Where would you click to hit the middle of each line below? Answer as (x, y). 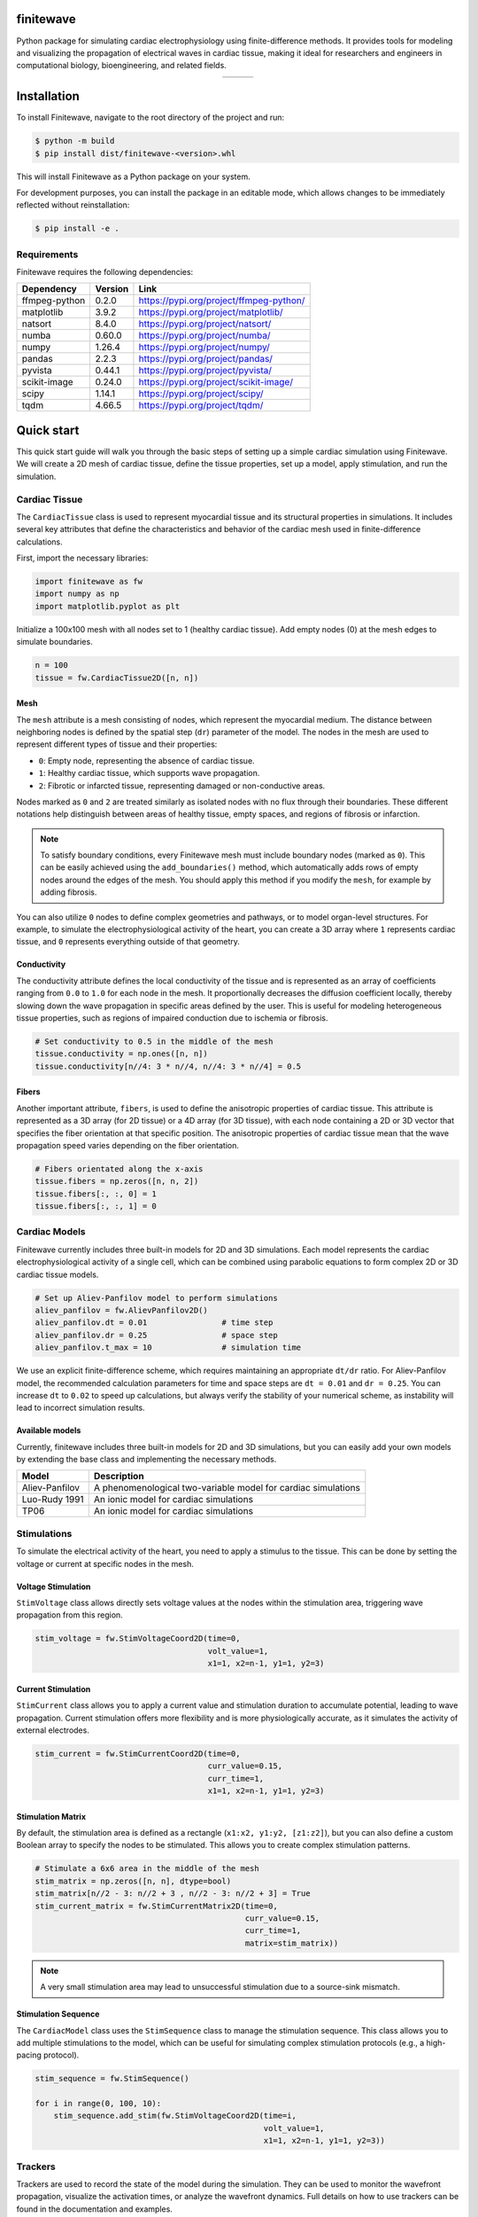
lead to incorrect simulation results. (81, 1408)
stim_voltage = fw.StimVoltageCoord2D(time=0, (138, 1639)
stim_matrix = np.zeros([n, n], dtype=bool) (133, 1881)
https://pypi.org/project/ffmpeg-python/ (222, 301)
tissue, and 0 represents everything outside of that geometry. (128, 942)
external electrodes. (53, 1730)
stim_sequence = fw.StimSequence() (112, 2079)
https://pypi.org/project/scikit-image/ (216, 382)
